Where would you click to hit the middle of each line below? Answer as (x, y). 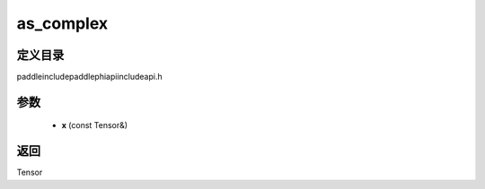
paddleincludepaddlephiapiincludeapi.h (89, 77)
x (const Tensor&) (95, 125)
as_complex (62, 23)
